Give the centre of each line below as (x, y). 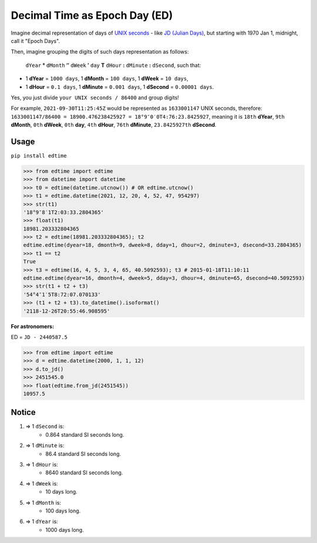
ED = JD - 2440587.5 (39, 337)
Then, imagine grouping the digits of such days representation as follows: (100, 52)
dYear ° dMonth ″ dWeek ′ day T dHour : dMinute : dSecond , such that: (113, 65)
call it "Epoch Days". (36, 41)
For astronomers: (33, 326)
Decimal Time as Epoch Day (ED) (92, 15)
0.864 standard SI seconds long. (85, 434)
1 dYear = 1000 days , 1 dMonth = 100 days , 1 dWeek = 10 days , (107, 79)
